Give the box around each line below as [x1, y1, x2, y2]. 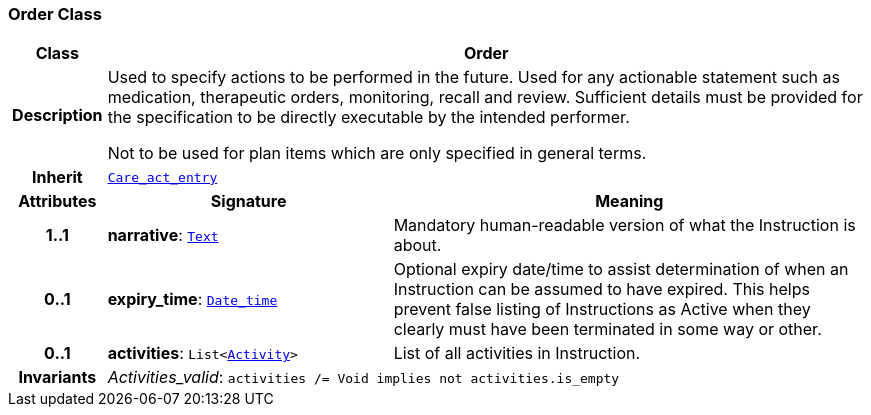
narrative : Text [107, 225, 219, 246]
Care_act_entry [107, 169, 218, 185]
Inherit [31, 167, 83, 188]
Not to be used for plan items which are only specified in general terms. [107, 143, 647, 164]
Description [12, 105, 103, 126]
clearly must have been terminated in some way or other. [393, 319, 822, 340]
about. [393, 235, 442, 256]
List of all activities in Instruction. [393, 343, 641, 364]
